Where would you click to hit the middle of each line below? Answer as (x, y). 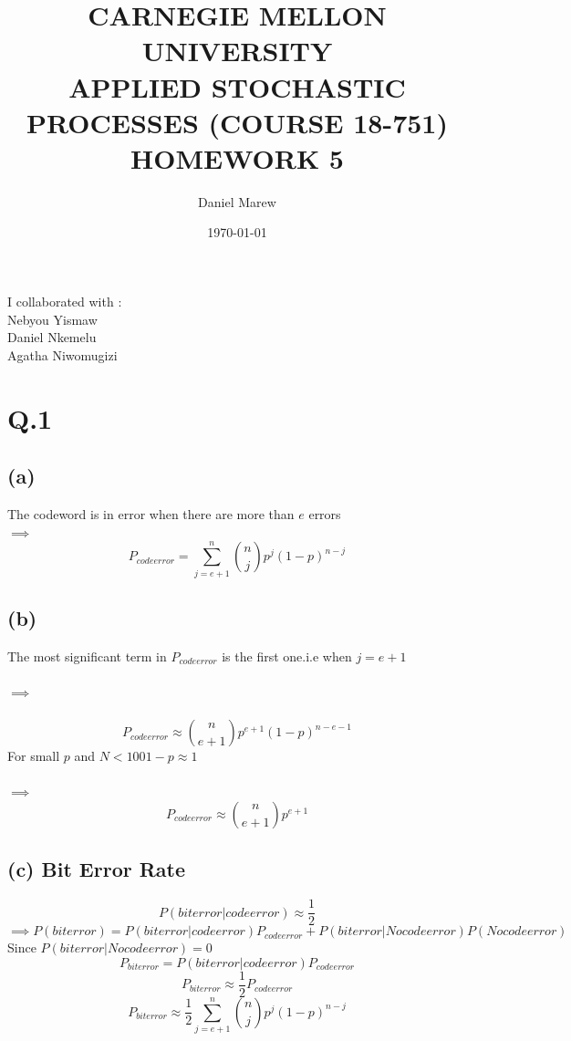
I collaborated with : (65, 302)
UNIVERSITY (237, 51)
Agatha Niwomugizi (62, 354)
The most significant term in (87, 656)
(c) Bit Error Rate (97, 869)
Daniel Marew (237, 201)
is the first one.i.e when (287, 656)
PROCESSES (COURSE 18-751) (237, 122)
